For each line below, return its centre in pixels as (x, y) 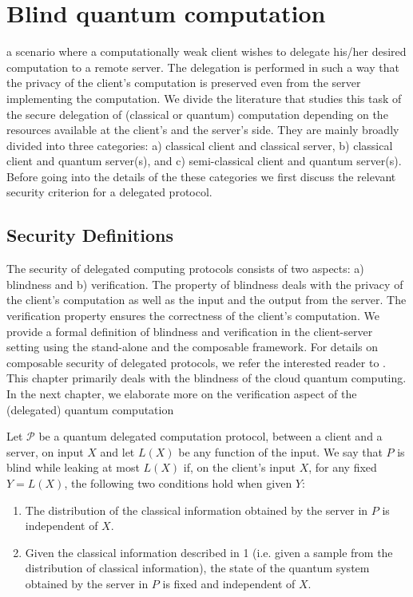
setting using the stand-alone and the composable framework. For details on (193, 347)
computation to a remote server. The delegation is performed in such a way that (203, 67)
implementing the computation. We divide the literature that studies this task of (204, 98)
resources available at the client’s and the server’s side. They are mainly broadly (203, 130)
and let (117, 451)
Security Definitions (90, 235)
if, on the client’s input (239, 467)
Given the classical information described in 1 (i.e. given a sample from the (209, 552)
